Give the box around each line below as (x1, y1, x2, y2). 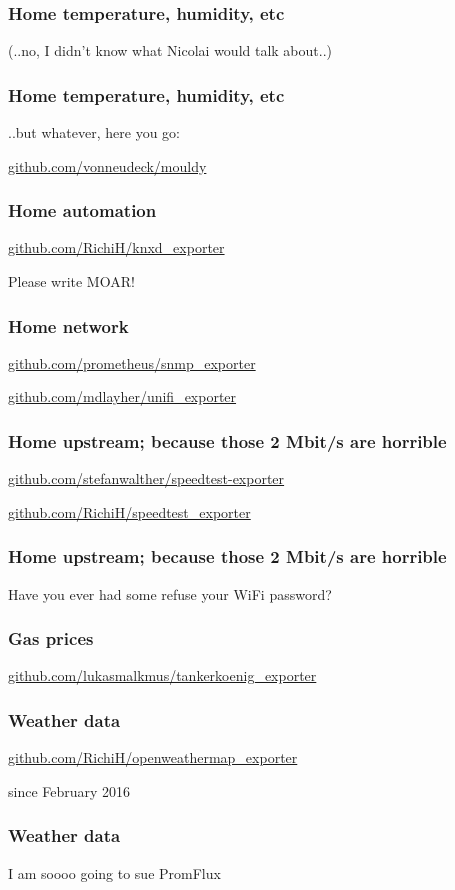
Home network (8, 313, 129, 338)
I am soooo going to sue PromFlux (8, 862, 221, 883)
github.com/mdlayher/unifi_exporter (8, 386, 237, 407)
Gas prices (8, 626, 94, 651)
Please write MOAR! (8, 271, 135, 292)
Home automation (8, 198, 157, 223)
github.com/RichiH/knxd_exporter (8, 237, 225, 258)
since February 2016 (8, 780, 131, 801)
